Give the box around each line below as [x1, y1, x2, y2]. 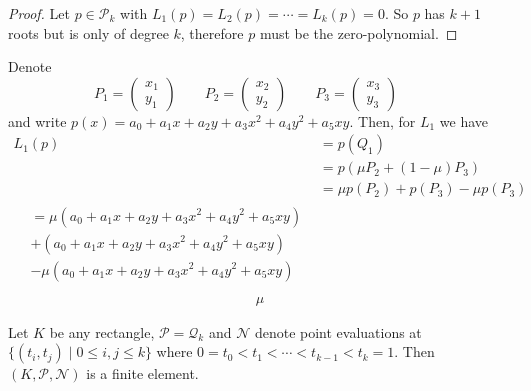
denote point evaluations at [254, 321, 422, 342]
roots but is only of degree [8, 22, 169, 43]
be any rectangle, [49, 321, 155, 342]
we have [439, 110, 489, 131]
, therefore [180, 22, 244, 43]
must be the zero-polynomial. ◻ [259, 22, 458, 43]
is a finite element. [86, 363, 199, 384]
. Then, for [349, 110, 416, 131]
